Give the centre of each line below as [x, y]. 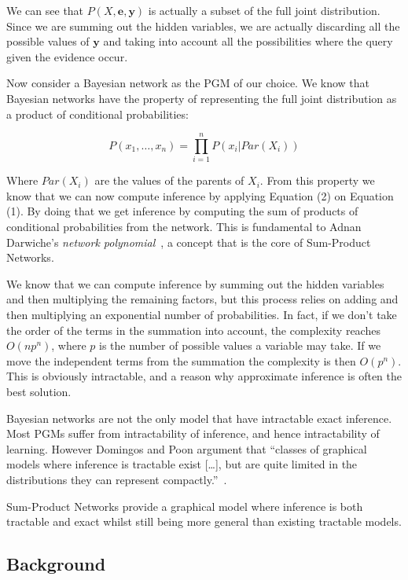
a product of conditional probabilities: [97, 114]
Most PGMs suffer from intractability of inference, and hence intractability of [193, 433]
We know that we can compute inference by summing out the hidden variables [195, 283]
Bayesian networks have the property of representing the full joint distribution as [202, 98]
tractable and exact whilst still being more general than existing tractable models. [204, 521]
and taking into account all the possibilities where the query [248, 41]
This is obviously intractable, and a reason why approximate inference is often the [204, 376]
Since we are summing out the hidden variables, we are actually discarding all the [203, 26]
